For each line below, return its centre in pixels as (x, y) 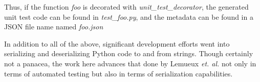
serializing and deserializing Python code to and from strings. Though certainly (129, 53)
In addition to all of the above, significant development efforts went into (117, 43)
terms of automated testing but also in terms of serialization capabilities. (118, 73)
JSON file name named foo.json (54, 27)
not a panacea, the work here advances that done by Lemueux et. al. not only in (130, 63)
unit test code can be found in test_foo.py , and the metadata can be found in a (129, 16)
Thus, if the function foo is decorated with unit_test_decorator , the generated (126, 7)
